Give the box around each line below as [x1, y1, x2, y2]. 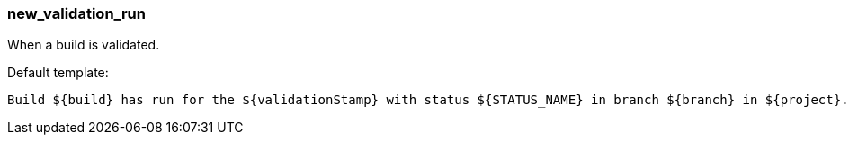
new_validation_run [7, 4, 146, 22]
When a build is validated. [7, 37, 160, 53]
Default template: [7, 65, 109, 81]
